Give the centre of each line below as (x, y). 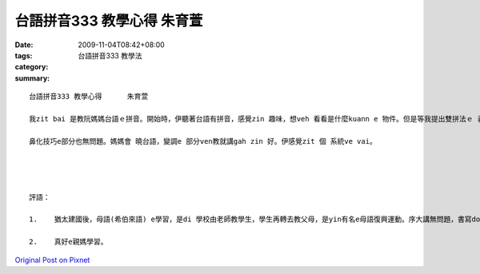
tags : (24, 55)
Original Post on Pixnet (52, 260)
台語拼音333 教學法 (110, 55)
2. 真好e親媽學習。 (68, 242)
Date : (24, 45)
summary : (32, 78)
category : (32, 67)
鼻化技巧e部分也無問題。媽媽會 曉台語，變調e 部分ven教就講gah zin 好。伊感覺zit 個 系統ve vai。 (203, 141)
